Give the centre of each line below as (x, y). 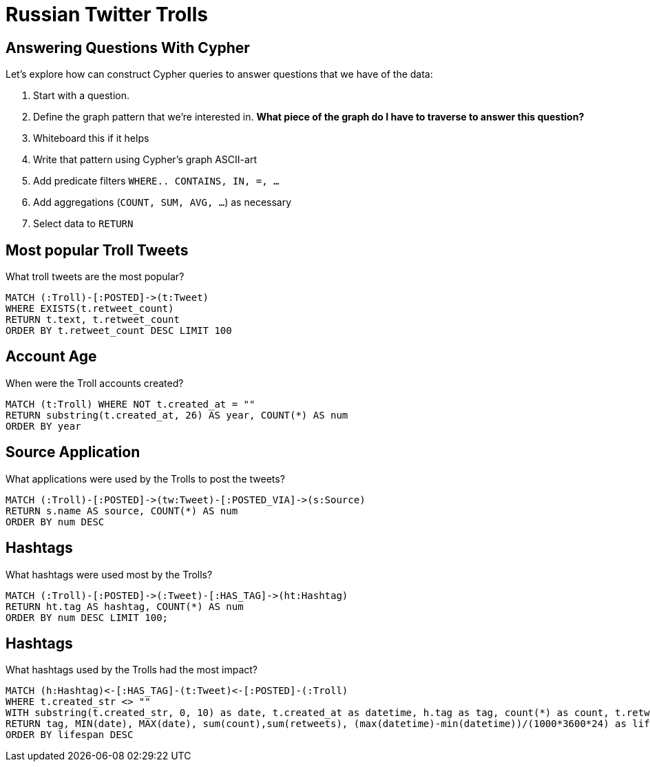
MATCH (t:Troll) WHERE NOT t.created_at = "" (130, 404)
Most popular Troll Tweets (97, 250)
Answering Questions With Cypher (128, 48)
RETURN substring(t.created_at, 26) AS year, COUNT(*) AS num (177, 415)
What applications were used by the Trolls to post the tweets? (145, 479)
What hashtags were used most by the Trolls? (109, 574)
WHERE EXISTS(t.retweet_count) (90, 309)
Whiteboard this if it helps (91, 138)
